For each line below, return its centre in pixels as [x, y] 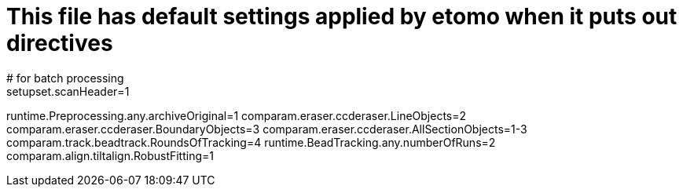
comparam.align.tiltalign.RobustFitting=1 [110, 155]
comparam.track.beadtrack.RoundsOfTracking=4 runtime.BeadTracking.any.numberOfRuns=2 [251, 142]
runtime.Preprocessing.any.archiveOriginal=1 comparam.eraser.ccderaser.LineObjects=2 [237, 115]
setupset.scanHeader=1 [68, 91]
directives [60, 43]
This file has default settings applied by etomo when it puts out [342, 16]
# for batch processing [65, 78]
